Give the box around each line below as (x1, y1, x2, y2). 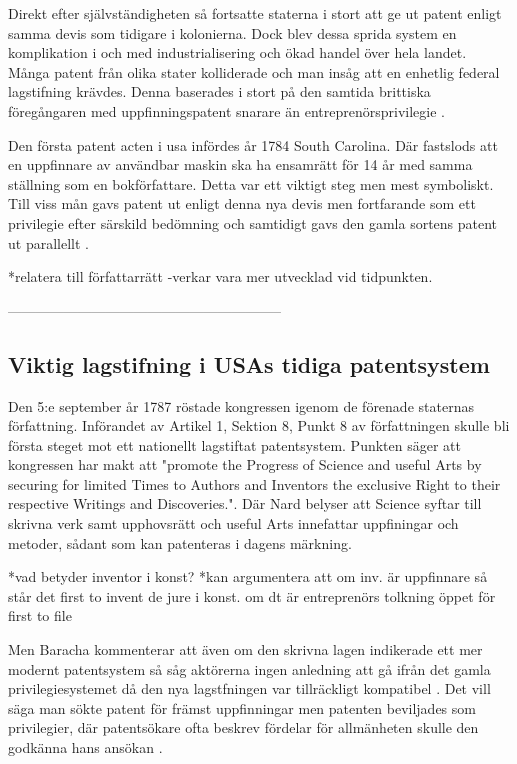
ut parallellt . (8, 232, 89, 253)
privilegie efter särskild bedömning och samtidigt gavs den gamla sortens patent (8, 212, 498, 233)
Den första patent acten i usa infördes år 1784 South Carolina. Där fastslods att (8, 134, 498, 155)
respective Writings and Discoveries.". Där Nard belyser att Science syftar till (8, 493, 482, 514)
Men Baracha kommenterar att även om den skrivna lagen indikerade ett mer (8, 639, 483, 660)
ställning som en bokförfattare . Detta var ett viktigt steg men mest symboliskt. (8, 173, 494, 194)
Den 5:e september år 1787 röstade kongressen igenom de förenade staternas (8, 395, 474, 416)
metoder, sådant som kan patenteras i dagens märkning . (8, 532, 352, 553)
